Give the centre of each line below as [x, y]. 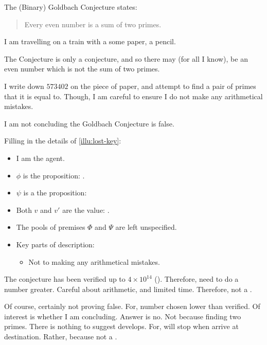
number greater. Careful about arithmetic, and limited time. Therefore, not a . [128, 289]
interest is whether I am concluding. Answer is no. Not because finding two [123, 316]
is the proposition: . [54, 175]
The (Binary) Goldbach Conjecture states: [71, 7]
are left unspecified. [146, 227]
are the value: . [86, 210]
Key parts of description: [55, 244]
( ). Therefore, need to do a [197, 279]
